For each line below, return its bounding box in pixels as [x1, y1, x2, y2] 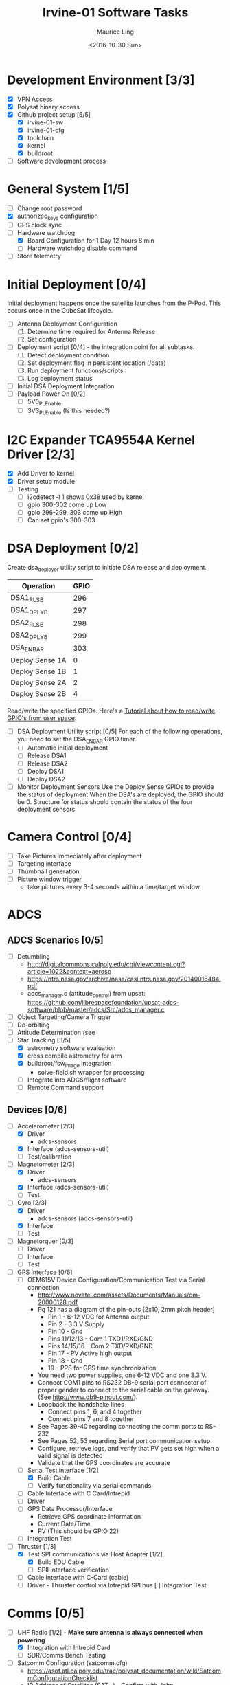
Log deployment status [27, 374, 93, 382]
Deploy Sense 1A [10, 655, 67, 665]
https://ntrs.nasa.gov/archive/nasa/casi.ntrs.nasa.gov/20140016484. [27, 974, 221, 983]
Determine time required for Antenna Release [27, 328, 156, 336]
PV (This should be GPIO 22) [37, 1527, 119, 1535]
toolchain [27, 134, 54, 142]
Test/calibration [27, 1152, 72, 1161]
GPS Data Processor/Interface [27, 1505, 113, 1513]
